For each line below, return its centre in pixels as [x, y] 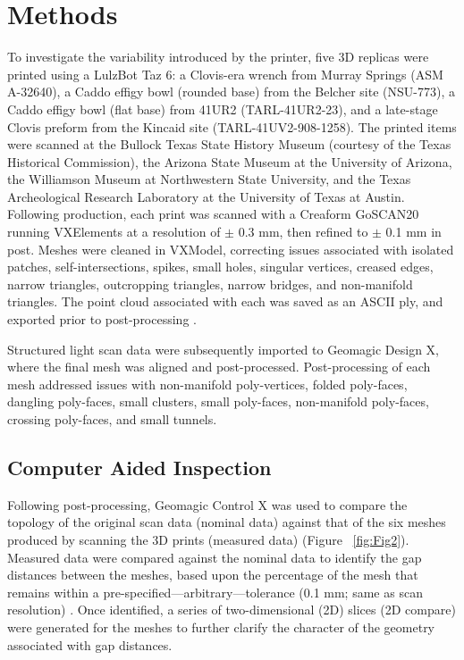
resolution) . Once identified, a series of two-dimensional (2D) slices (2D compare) [232, 610]
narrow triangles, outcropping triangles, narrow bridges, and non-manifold [210, 284]
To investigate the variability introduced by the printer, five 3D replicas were [218, 57]
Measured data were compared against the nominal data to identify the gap [215, 557]
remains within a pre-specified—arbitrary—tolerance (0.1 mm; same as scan [215, 592]
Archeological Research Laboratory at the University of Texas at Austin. [206, 196]
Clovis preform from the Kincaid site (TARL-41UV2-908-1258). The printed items [232, 126]
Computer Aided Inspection [139, 467]
